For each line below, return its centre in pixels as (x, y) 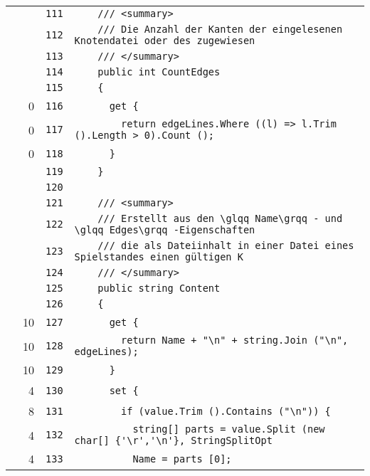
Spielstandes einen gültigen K (159, 257)
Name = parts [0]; (182, 459)
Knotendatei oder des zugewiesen (165, 41)
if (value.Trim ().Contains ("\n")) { (226, 411)
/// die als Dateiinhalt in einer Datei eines (226, 245)
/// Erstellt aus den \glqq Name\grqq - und (220, 218)
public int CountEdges (159, 72)
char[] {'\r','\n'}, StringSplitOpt (173, 440)
